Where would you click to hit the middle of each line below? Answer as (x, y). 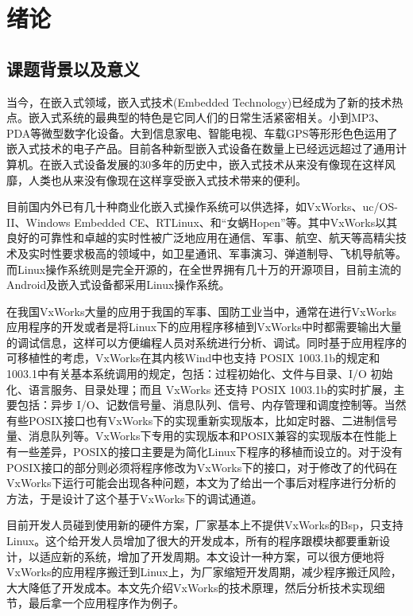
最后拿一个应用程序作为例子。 (106, 603)
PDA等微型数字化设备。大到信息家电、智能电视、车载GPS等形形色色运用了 (202, 133)
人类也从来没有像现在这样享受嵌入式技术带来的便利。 (167, 179)
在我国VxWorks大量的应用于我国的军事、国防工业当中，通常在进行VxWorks (202, 311)
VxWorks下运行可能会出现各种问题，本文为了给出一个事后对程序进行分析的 (201, 483)
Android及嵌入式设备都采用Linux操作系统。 (118, 285)
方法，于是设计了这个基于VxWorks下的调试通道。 (135, 498)
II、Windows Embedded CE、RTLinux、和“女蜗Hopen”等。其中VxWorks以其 (202, 222)
